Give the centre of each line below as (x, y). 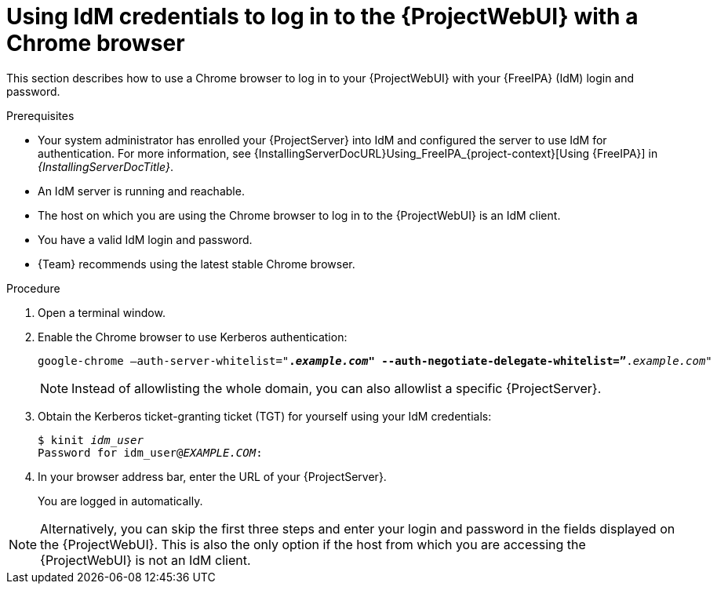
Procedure (33, 288)
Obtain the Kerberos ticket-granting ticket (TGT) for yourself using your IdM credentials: (265, 416)
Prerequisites (40, 115)
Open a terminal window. (102, 312)
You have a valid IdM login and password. (145, 239)
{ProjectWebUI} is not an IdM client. (146, 560)
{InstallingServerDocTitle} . (106, 166)
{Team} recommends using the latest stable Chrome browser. (197, 264)
